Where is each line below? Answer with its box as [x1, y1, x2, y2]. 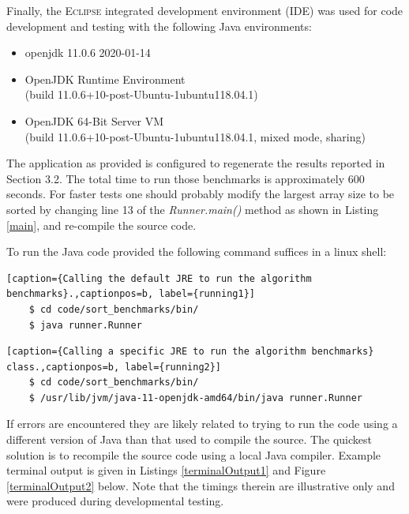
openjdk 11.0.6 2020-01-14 [24, 44, 151, 61]
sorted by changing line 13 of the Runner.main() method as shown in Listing [6, 201, 379, 217]
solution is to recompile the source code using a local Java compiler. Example [6, 446, 381, 463]
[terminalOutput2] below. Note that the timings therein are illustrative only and [6, 477, 395, 493]
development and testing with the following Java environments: [6, 17, 312, 34]
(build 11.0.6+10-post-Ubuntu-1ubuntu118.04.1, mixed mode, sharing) [24, 128, 366, 144]
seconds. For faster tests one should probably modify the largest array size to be [6, 186, 395, 202]
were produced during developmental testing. [6, 493, 224, 509]
